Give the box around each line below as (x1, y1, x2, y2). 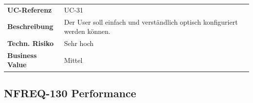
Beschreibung (7, 21, 54, 31)
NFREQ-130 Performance (4, 85, 136, 100)
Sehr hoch (64, 38, 94, 48)
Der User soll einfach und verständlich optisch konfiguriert (64, 16, 238, 27)
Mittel (64, 55, 83, 65)
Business (7, 50, 37, 60)
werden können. (64, 26, 111, 36)
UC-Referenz (7, 4, 52, 15)
